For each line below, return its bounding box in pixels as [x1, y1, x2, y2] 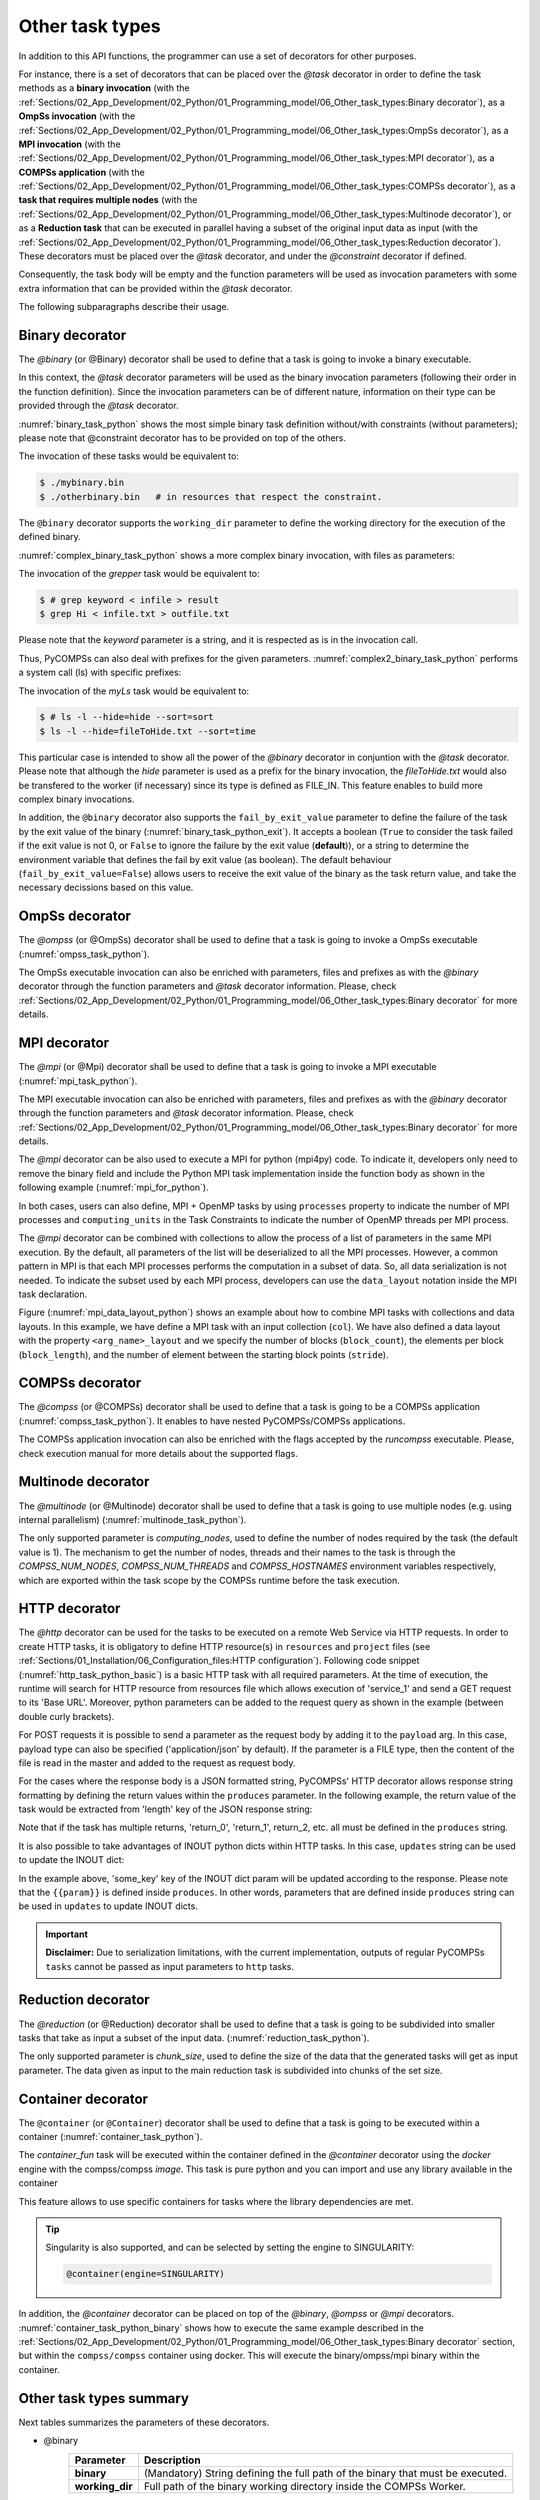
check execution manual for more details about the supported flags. [18, 1447, 299, 1459]
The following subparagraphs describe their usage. [18, 301, 230, 313]
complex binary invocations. [18, 793, 135, 805]
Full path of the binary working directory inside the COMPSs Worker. [143, 2479, 466, 2493]
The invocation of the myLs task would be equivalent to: [18, 685, 250, 697]
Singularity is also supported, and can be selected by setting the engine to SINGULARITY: [45, 2241, 415, 2254]
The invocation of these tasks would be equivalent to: [18, 450, 240, 462]
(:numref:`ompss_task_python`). [18, 948, 150, 960]
